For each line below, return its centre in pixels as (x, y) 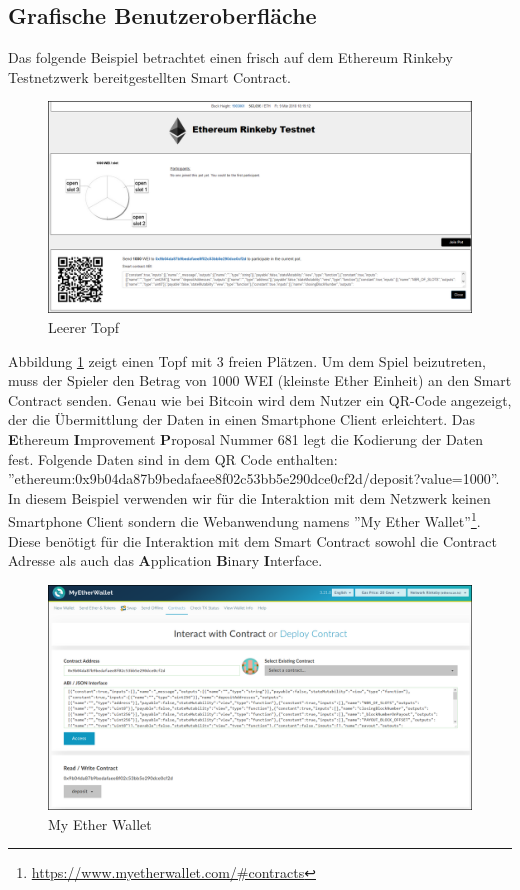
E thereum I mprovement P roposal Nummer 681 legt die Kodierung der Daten (246, 438)
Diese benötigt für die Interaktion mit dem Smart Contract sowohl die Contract (252, 540)
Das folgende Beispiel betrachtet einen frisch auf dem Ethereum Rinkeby (230, 57)
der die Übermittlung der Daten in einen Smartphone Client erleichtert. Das (241, 419)
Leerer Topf (84, 326)
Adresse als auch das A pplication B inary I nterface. (165, 560)
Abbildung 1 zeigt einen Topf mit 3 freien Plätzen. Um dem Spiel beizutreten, (247, 360)
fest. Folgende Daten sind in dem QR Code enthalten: (173, 458)
